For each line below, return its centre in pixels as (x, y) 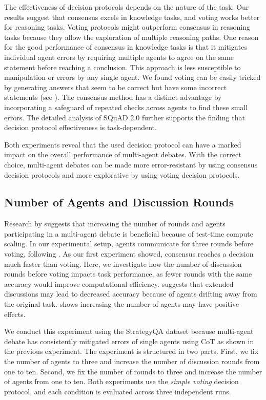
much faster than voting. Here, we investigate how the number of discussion (123, 264)
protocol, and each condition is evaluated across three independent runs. (118, 391)
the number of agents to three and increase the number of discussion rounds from (132, 361)
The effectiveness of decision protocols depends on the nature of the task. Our (127, 7)
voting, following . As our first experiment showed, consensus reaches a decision (129, 254)
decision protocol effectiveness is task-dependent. (80, 127)
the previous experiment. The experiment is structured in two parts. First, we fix (131, 351)
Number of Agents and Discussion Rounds (119, 202)
